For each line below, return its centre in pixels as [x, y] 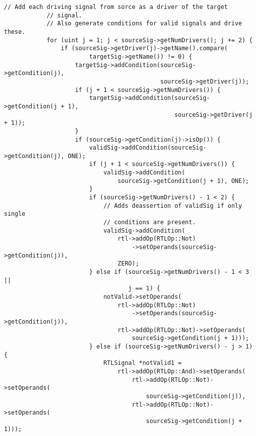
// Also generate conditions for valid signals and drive [144, 24]
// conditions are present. [150, 222]
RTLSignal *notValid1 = [142, 363]
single [15, 214]
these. [15, 32]
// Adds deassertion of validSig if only [173, 206]
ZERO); [128, 264]
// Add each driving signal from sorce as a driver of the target [116, 7]
